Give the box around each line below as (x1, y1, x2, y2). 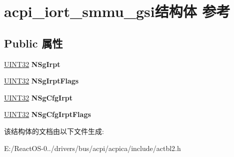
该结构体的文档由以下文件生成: (4, 125, 104, 136)
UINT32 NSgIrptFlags (4, 75, 79, 86)
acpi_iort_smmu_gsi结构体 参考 (4, 1, 230, 21)
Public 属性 (4, 35, 63, 50)
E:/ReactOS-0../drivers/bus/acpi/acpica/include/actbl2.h (4, 142, 181, 153)
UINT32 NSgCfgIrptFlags (4, 109, 91, 119)
